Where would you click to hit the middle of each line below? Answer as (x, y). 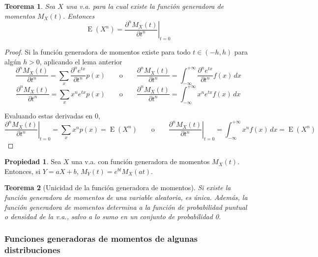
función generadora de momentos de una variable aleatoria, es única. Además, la (126, 197)
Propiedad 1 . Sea (33, 161)
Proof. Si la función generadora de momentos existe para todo (98, 51)
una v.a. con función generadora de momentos (141, 161)
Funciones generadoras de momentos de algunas (101, 238)
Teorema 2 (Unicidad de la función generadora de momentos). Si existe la (118, 187)
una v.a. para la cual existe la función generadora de (145, 6)
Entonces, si (23, 171)
